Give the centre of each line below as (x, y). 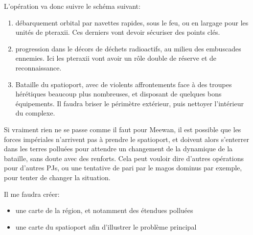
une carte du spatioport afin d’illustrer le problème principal (106, 226)
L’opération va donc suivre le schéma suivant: (72, 6)
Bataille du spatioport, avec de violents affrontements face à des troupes (124, 84)
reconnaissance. (38, 67)
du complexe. (35, 113)
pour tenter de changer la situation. (57, 177)
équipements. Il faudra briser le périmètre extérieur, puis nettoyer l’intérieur (129, 103)
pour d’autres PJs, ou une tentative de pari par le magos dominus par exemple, (123, 168)
